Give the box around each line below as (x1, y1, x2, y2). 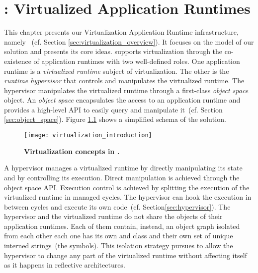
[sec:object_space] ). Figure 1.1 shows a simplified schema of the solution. (4, 114, 226, 124)
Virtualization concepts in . (24, 146, 120, 156)
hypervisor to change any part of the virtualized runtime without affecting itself (4, 250, 247, 260)
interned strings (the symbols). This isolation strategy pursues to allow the (4, 240, 233, 251)
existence (4, 55, 31, 66)
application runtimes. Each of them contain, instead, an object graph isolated (4, 220, 240, 231)
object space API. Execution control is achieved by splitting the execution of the (4, 182, 250, 192)
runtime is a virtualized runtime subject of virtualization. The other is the (4, 65, 229, 76)
